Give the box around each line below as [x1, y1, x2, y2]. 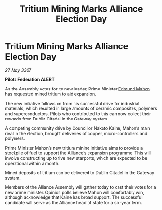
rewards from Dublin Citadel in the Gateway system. [5, 116, 109, 121]
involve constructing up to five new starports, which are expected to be [5, 155, 147, 161]
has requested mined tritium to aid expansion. [5, 91, 96, 97]
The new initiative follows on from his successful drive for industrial [5, 100, 140, 106]
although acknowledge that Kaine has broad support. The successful [5, 195, 143, 200]
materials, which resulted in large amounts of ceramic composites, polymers [5, 105, 157, 111]
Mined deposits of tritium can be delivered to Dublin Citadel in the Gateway [5, 169, 155, 175]
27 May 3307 [5, 67, 32, 73]
